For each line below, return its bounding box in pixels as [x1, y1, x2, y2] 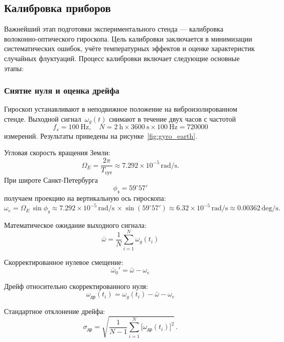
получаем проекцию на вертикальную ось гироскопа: [4, 192, 166, 203]
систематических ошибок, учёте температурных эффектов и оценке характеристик [4, 43, 255, 54]
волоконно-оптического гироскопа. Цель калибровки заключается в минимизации [4, 33, 252, 44]
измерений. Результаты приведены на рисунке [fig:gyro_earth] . [4, 130, 198, 141]
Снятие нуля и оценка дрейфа [4, 84, 119, 97]
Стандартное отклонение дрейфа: [4, 305, 105, 316]
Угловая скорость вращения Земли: [4, 147, 110, 158]
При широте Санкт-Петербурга [4, 174, 98, 185]
